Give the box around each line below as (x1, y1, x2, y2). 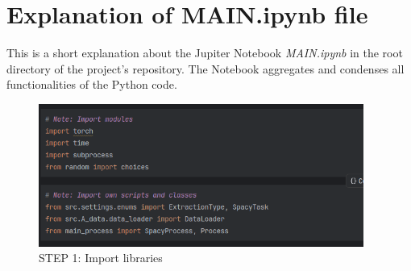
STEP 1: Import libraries (39, 249, 163, 266)
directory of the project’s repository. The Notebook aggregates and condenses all (6, 60, 405, 77)
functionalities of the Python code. (6, 76, 177, 93)
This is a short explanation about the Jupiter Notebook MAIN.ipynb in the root (6, 44, 403, 61)
